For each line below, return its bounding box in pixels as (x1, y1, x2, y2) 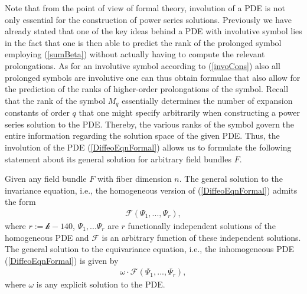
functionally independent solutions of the (128, 219, 276, 231)
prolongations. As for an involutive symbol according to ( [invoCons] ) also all (5, 59, 280, 71)
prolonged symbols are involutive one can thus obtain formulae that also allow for (5, 71, 301, 83)
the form (5, 195, 36, 208)
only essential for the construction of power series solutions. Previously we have (5, 13, 292, 25)
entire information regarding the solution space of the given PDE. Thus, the (5, 129, 280, 142)
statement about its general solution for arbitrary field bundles (5, 152, 231, 165)
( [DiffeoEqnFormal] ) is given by (5, 254, 119, 266)
